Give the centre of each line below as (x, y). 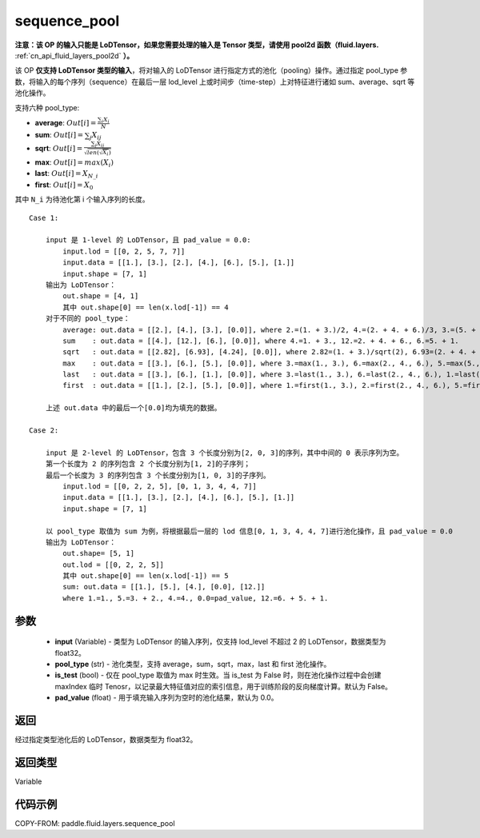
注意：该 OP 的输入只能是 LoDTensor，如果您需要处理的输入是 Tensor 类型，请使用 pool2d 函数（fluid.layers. (197, 45)
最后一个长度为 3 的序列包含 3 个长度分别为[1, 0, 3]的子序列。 (158, 475)
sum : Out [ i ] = (59, 135)
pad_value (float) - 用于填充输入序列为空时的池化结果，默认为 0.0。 (166, 698)
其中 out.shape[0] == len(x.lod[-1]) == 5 (146, 576)
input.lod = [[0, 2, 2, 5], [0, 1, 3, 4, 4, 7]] (160, 486)
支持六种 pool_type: (47, 107)
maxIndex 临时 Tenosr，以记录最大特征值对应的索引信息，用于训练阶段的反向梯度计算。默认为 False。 (223, 686)
